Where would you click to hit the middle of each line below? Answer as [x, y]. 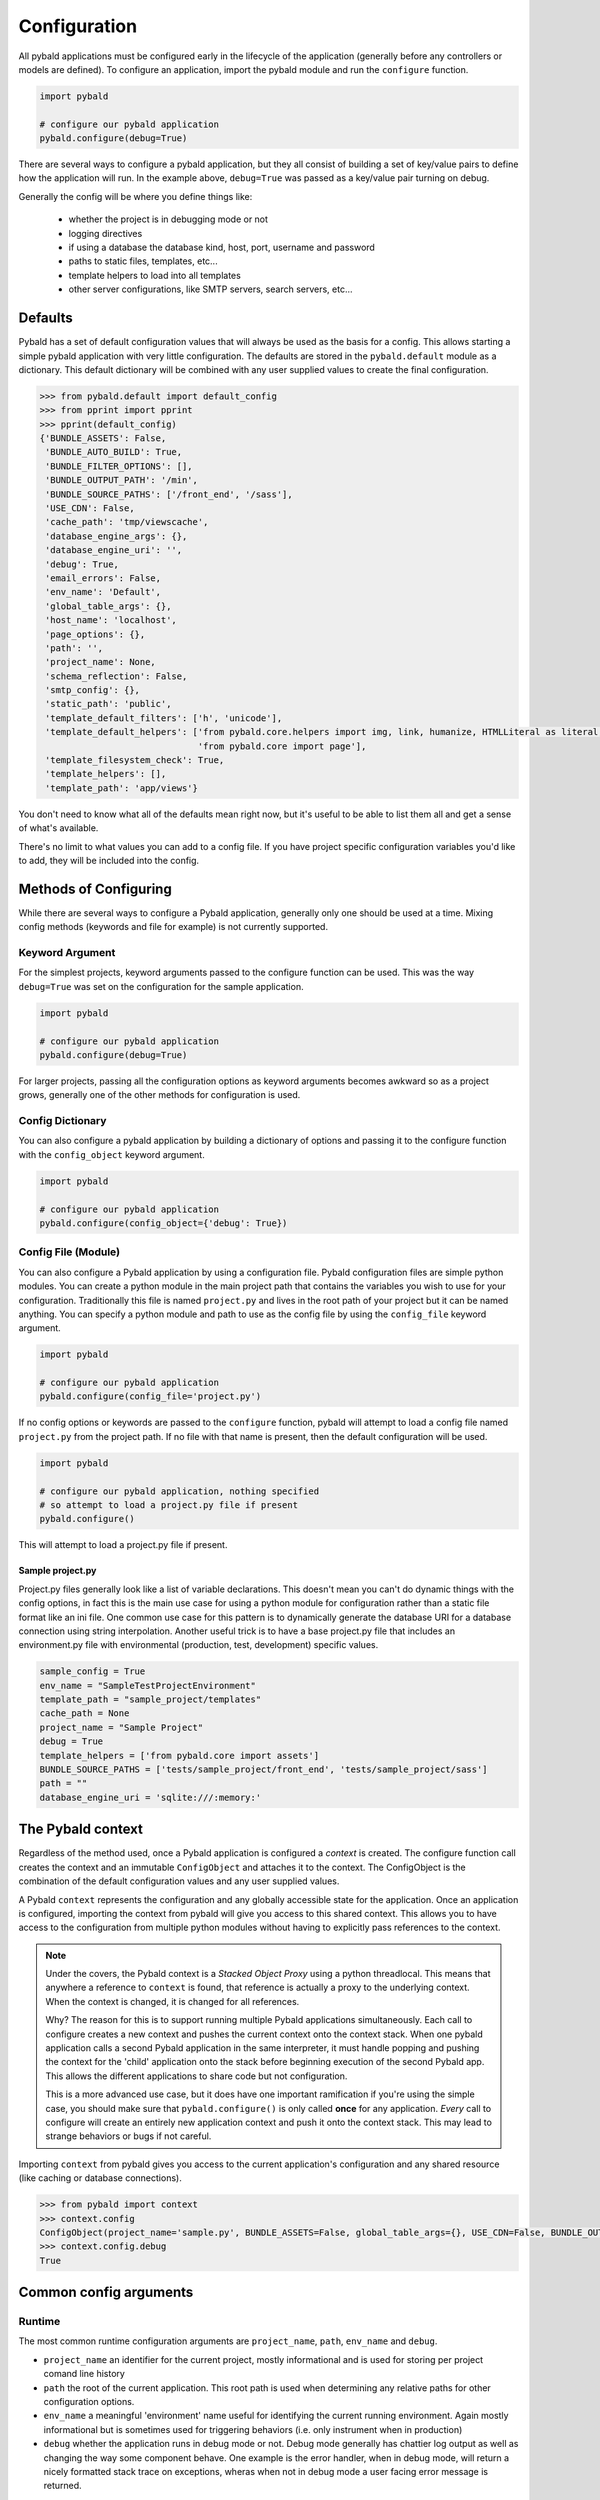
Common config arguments [106, 2292]
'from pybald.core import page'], [282, 746]
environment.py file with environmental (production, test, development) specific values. [198, 1645]
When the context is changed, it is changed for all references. [172, 2001]
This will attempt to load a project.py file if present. [123, 1545]
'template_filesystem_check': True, [135, 760]
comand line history [84, 2374]
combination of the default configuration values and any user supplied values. [179, 1881]
